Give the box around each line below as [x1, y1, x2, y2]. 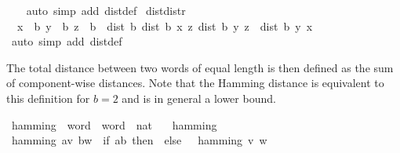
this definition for [6, 89, 90, 106]
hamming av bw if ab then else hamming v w [11, 132, 267, 148]
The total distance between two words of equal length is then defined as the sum [6, 59, 394, 75]
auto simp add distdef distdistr [26, 2, 186, 18]
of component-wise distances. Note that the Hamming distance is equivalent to [6, 75, 384, 91]
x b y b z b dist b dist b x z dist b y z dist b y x [16, 17, 313, 34]
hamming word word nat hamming [11, 116, 217, 133]
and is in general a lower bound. [122, 89, 276, 106]
